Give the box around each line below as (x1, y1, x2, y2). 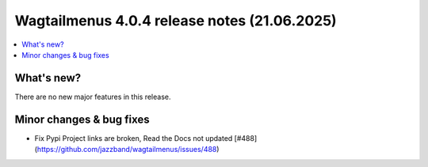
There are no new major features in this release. (14, 92, 171, 101)
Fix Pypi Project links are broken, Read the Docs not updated (34, 133, 233, 142)
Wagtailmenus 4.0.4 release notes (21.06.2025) (14, 12, 337, 29)
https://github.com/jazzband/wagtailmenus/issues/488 (36, 145, 217, 154)
